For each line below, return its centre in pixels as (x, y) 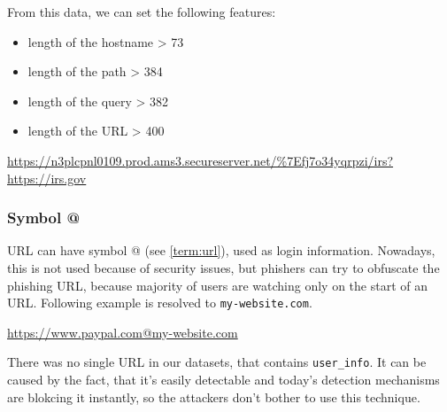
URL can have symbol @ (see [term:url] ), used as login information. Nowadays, (221, 250)
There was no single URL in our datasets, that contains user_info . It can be (217, 362)
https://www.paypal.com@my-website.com (123, 332)
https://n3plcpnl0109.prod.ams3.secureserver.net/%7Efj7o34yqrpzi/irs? (200, 160)
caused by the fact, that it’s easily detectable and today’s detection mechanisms (223, 380)
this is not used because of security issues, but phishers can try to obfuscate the (223, 267)
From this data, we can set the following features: (142, 12)
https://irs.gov (47, 178)
